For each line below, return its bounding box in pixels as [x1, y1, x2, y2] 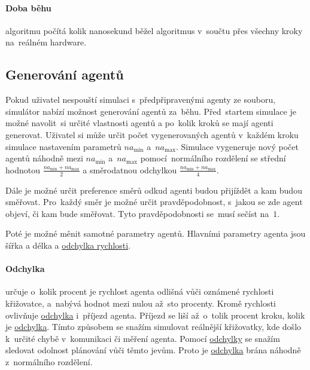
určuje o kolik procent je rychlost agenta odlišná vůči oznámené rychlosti [5, 285, 274, 298]
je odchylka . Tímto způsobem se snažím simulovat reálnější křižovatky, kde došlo [5, 320, 302, 333]
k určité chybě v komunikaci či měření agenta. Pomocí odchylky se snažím [5, 332, 280, 344]
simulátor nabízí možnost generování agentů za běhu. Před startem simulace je [5, 105, 296, 117]
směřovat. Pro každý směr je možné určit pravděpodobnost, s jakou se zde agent [5, 195, 303, 208]
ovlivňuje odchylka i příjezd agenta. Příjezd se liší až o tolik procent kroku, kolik [5, 308, 305, 321]
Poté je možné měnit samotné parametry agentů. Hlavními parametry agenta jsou [5, 227, 306, 240]
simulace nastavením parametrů [5, 140, 121, 152]
